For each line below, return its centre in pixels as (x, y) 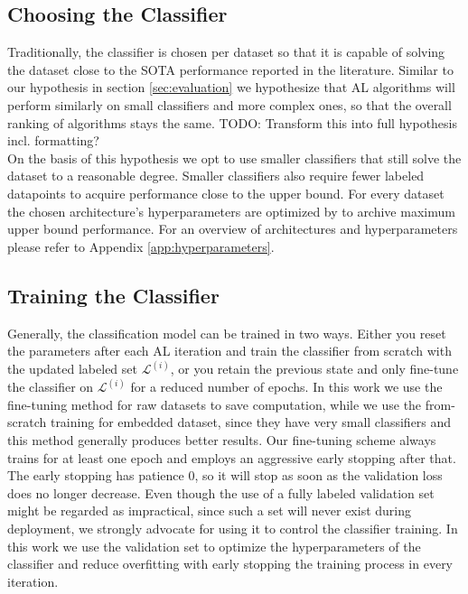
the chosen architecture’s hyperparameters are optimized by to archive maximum (231, 211)
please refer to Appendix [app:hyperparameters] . (141, 246)
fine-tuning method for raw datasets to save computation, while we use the (215, 404)
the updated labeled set (72, 369)
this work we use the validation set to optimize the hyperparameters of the (214, 546)
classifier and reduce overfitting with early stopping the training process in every (230, 564)
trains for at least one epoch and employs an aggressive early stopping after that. (232, 457)
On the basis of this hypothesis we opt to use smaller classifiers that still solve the (234, 158)
